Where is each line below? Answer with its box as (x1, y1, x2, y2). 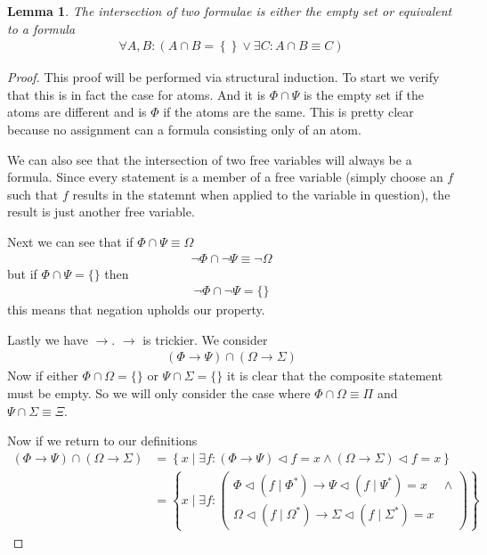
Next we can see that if (7, 232, 134, 250)
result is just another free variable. (7, 202, 195, 221)
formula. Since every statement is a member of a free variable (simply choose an (7, 167, 443, 186)
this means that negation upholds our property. (7, 300, 265, 319)
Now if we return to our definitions (7, 431, 198, 450)
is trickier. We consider (142, 330, 268, 348)
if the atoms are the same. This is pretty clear (163, 102, 414, 121)
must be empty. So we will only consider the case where (7, 384, 311, 403)
